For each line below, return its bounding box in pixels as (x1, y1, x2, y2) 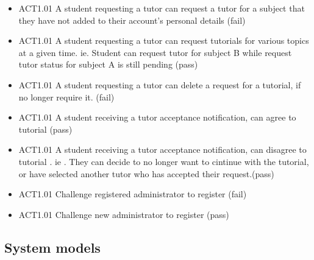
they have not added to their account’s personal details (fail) (18, 13, 246, 26)
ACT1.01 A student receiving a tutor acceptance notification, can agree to (18, 111, 296, 124)
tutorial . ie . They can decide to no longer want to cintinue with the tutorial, (18, 155, 309, 167)
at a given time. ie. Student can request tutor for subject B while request (18, 46, 292, 58)
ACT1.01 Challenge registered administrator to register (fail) (18, 188, 247, 200)
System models (4, 237, 101, 256)
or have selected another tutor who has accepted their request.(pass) (18, 167, 274, 180)
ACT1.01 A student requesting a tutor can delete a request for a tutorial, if (18, 78, 301, 91)
